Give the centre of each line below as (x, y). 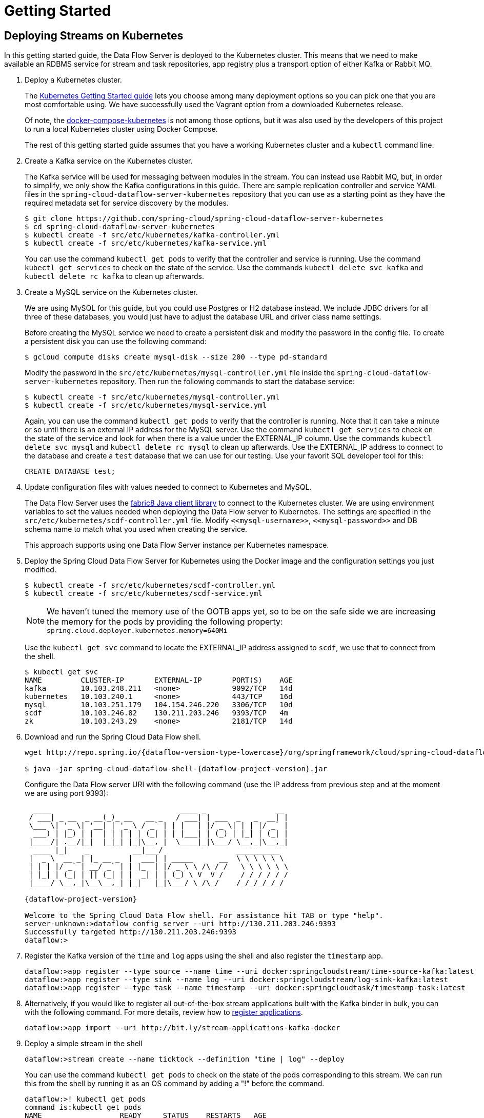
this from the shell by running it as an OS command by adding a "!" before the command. (175, 1084)
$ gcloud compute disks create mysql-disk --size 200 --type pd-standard (176, 357)
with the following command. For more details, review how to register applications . (164, 1012)
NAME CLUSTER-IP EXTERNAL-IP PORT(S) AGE (159, 680)
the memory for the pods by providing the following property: (165, 622)
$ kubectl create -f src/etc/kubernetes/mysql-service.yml (146, 405)
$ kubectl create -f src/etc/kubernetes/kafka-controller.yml (152, 235)
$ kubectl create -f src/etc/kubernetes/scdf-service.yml (144, 594)
